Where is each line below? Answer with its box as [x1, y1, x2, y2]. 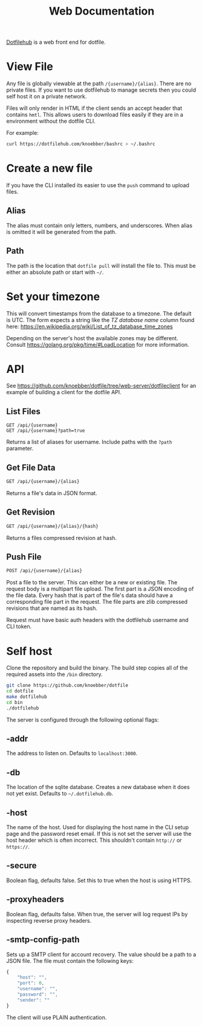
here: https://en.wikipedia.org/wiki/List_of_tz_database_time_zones [6, 323, 174, 330]
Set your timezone [6, 290, 100, 303]
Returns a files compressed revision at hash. [6, 534, 117, 541]
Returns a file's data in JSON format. [6, 489, 98, 496]
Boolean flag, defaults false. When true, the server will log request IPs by [6, 910, 188, 918]
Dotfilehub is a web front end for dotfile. [6, 38, 106, 46]
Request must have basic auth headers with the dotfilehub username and [6, 617, 189, 624]
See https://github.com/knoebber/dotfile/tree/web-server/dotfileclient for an [6, 382, 197, 389]
